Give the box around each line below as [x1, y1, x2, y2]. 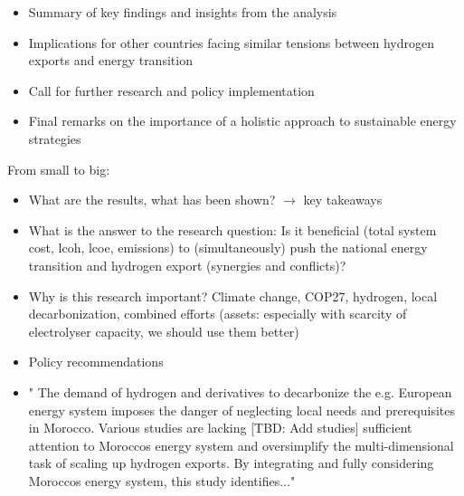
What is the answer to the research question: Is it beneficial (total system [28, 220, 437, 239]
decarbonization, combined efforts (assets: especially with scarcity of [28, 304, 407, 323]
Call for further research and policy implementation [28, 81, 315, 100]
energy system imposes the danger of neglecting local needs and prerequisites [28, 400, 456, 419]
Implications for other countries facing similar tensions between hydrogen [28, 33, 434, 52]
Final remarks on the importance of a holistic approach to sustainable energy [28, 111, 457, 130]
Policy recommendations [28, 352, 164, 371]
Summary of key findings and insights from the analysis [28, 3, 337, 21]
